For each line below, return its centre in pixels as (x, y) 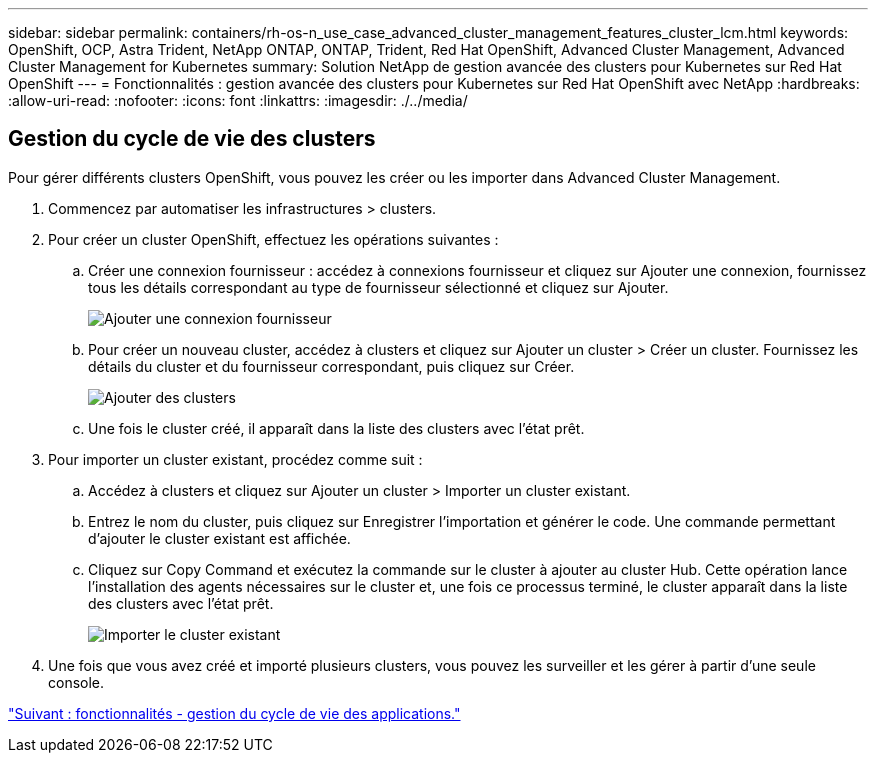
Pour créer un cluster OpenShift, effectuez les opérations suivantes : (273, 239)
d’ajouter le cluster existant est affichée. (219, 538)
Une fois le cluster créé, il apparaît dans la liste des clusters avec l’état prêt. (336, 428)
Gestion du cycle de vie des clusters (192, 139)
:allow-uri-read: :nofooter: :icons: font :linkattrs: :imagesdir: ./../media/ (238, 100)
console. (76, 682)
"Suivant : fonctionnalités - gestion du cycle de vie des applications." (234, 713)
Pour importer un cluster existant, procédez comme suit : (235, 459)
